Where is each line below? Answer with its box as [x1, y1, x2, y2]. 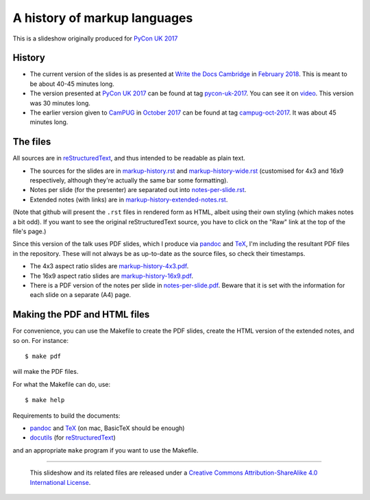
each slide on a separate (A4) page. [29, 291, 132, 299]
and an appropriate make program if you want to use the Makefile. [12, 446, 199, 454]
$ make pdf [25, 353, 62, 360]
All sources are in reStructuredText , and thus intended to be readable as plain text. [12, 154, 246, 163]
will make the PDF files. [12, 368, 79, 376]
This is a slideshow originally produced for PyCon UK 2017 [12, 34, 178, 43]
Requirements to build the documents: [12, 412, 121, 420]
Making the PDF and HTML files [12, 309, 150, 320]
